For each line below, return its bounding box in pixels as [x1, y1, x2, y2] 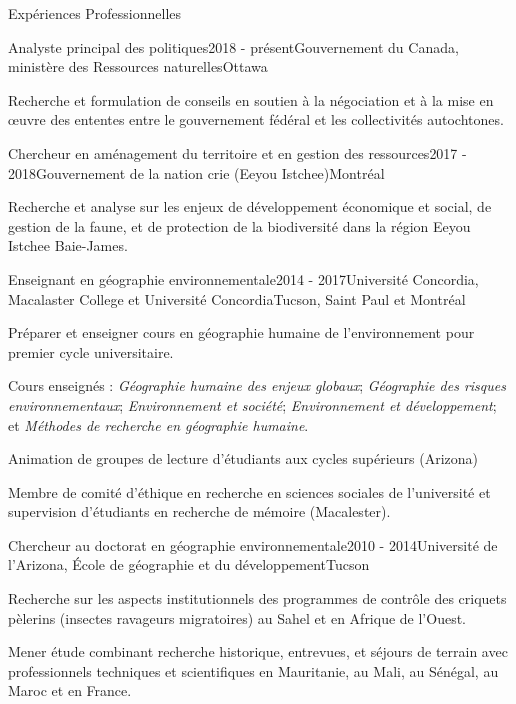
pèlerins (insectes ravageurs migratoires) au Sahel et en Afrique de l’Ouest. [8, 607, 467, 628]
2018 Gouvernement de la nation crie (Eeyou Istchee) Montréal [8, 162, 385, 183]
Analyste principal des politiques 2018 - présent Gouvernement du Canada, [8, 36, 459, 57]
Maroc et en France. [8, 680, 132, 701]
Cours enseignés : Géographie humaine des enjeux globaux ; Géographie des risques [8, 375, 506, 396]
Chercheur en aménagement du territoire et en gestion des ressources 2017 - [8, 142, 467, 163]
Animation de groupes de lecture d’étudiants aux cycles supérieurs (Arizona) [8, 448, 478, 469]
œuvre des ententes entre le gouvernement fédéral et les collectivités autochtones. [8, 109, 504, 130]
